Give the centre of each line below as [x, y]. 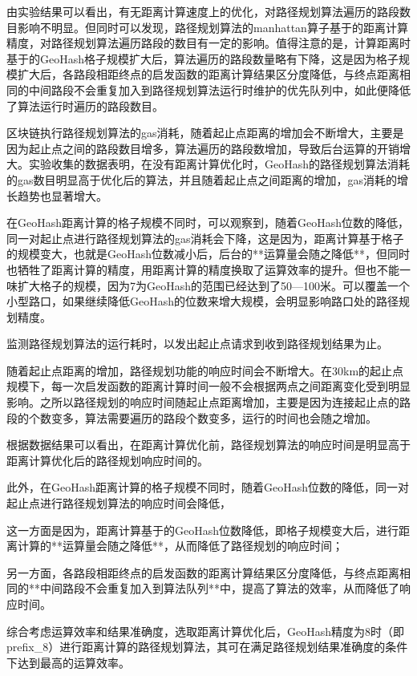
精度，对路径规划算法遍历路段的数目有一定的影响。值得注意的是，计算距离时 [208, 43]
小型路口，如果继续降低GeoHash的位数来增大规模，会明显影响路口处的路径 [203, 301]
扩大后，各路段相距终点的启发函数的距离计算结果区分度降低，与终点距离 [208, 74]
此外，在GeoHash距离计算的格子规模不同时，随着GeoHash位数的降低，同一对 [208, 487]
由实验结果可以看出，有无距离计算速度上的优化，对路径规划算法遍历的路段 [203, 11]
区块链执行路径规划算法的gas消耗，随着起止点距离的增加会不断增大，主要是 [205, 133]
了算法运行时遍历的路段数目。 [85, 105]
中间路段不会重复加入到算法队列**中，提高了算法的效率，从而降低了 [219, 588]
